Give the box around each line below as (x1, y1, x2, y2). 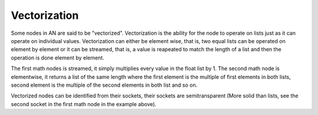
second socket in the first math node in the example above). (11, 100, 157, 107)
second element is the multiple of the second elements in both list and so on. (11, 81, 197, 88)
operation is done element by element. (11, 54, 104, 61)
